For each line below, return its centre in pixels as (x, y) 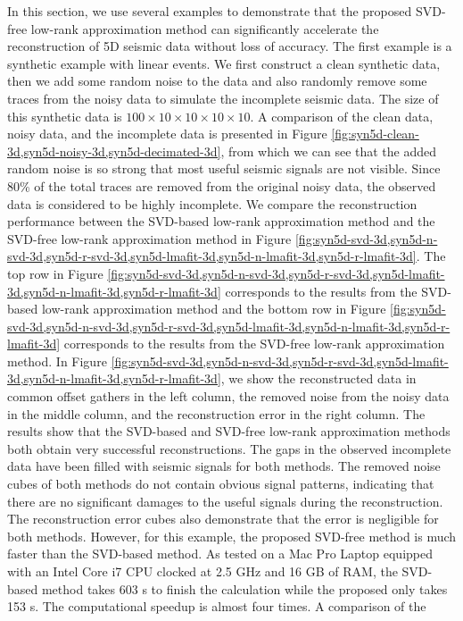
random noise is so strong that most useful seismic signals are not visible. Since (224, 168)
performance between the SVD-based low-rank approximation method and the (221, 221)
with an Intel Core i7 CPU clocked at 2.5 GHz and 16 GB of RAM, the (203, 571)
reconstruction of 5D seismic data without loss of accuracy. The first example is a (230, 46)
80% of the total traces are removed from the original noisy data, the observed (222, 185)
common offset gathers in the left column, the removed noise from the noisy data (228, 396)
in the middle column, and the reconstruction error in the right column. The (216, 413)
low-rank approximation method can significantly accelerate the (205, 28)
